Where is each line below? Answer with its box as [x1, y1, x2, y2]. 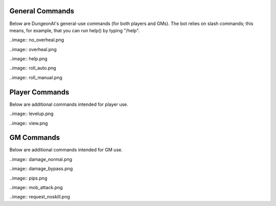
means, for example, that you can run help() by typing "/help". [9, 27, 140, 33]
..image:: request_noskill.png [9, 194, 70, 200]
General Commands [9, 7, 74, 15]
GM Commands [9, 133, 60, 142]
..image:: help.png [9, 56, 48, 62]
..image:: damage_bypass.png [9, 166, 73, 172]
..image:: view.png [9, 120, 48, 126]
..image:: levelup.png [9, 110, 54, 117]
